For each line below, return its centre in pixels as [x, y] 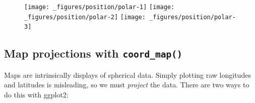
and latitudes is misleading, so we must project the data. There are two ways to [127, 85]
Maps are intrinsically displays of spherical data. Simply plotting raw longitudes [127, 74]
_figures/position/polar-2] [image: [85, 17]
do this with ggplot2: [36, 94]
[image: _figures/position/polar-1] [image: [100, 7]
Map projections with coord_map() [93, 53]
